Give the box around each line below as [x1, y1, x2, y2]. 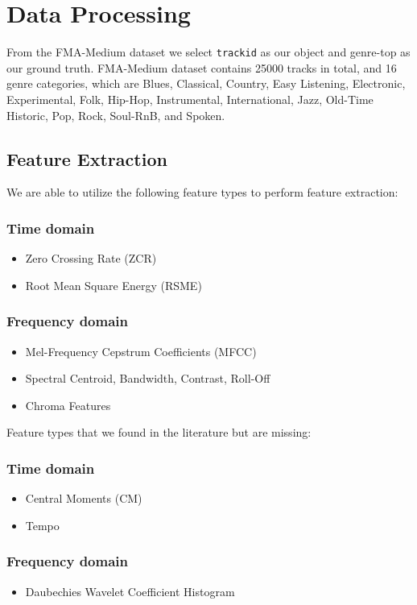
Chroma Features [25, 396, 111, 413]
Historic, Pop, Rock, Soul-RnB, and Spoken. [6, 106, 225, 123]
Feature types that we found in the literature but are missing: [6, 424, 312, 441]
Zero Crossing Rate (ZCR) [25, 250, 157, 267]
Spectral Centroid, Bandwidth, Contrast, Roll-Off [25, 370, 270, 387]
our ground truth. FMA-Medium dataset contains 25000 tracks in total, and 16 [6, 59, 397, 76]
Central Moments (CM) [25, 490, 142, 507]
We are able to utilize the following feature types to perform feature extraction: [6, 184, 398, 201]
